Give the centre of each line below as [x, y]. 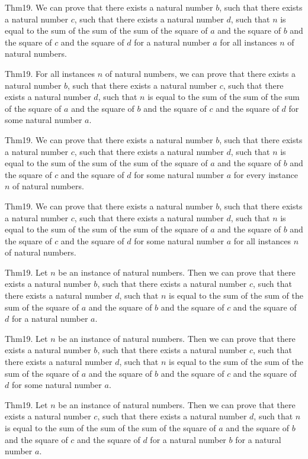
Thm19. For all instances [50, 73]
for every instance [266, 174]
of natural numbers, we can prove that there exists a [200, 73]
